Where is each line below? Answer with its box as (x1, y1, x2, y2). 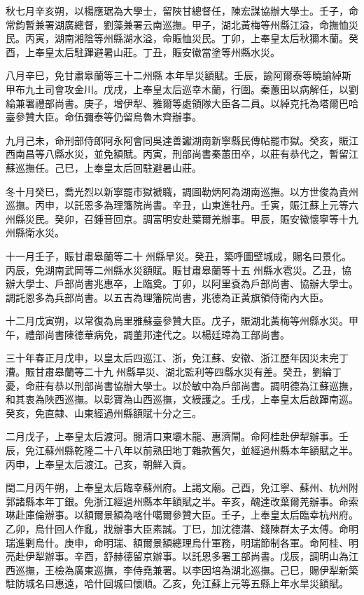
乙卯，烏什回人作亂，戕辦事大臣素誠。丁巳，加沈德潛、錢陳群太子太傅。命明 (6, 521, 358, 535)
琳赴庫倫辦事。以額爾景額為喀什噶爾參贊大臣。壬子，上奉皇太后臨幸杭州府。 (6, 507, 358, 522)
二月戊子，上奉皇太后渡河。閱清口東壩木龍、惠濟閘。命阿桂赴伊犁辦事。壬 (6, 429, 349, 444)
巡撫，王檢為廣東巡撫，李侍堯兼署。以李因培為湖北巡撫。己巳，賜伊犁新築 (15, 562, 358, 577)
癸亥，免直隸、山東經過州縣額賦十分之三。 (6, 405, 202, 420)
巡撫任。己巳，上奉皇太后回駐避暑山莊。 (15, 160, 202, 175)
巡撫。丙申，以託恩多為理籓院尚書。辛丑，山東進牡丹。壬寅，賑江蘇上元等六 (6, 198, 358, 212)
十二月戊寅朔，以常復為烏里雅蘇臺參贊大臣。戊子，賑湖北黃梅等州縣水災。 (6, 313, 349, 328)
